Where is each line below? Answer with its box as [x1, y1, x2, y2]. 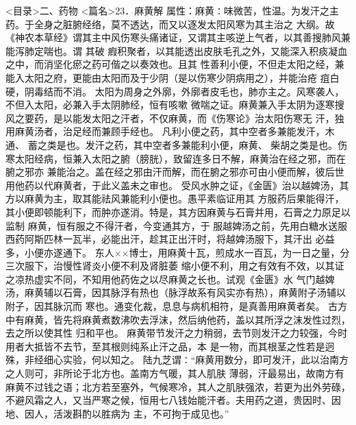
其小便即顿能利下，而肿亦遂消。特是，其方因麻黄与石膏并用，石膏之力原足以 [5, 204, 351, 219]
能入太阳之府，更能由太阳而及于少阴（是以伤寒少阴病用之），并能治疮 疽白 [5, 70, 340, 84]
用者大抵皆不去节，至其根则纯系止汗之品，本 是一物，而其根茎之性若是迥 [5, 339, 335, 353]
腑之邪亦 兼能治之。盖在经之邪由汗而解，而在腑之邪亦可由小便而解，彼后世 [5, 165, 344, 179]
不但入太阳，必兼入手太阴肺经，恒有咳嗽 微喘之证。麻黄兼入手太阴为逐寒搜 [5, 97, 344, 112]
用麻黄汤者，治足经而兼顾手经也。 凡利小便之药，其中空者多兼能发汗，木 [5, 124, 335, 138]
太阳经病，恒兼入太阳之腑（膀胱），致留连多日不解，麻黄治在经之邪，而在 [14, 151, 346, 165]
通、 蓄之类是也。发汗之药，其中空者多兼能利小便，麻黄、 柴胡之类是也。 [5, 137, 338, 151]
